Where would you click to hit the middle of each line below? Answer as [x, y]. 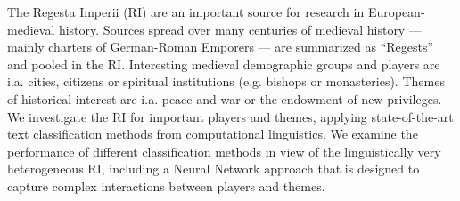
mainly [26, 47]
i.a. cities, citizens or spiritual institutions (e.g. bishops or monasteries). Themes [226, 81]
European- [396, 12]
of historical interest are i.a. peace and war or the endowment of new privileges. [225, 98]
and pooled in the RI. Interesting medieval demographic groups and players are [224, 64]
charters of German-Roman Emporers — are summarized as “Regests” [241, 47]
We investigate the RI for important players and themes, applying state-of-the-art [230, 116]
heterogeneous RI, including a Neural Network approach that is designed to [214, 169]
